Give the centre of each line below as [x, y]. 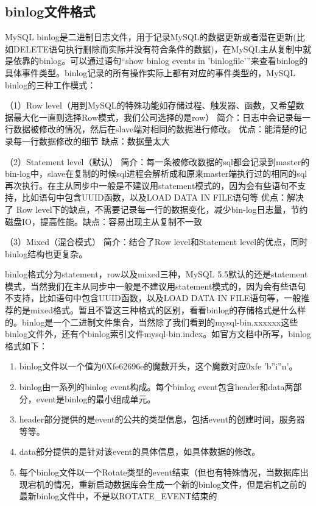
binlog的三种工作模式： [51, 84]
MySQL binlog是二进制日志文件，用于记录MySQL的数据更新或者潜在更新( [151, 37]
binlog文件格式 [50, 11]
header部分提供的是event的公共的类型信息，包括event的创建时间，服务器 [162, 419]
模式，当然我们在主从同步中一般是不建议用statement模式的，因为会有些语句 [156, 286]
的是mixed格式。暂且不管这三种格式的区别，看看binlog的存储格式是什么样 [160, 310]
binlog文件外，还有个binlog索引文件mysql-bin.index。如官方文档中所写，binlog [158, 334]
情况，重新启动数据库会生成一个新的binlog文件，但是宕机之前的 [180, 484]
